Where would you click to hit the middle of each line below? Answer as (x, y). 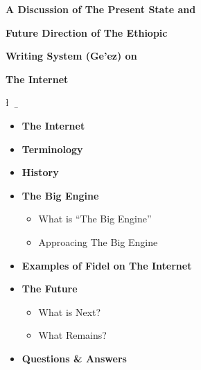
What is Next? (70, 311)
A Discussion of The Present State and (101, 9)
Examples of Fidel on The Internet (107, 265)
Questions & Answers (74, 358)
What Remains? (72, 335)
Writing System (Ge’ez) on (71, 56)
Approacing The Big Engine (98, 241)
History (40, 172)
